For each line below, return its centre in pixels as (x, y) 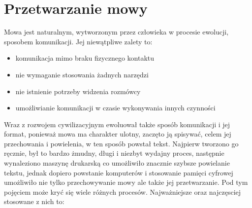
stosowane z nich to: (34, 201)
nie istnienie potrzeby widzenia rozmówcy (78, 91)
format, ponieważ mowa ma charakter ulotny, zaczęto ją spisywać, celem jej (118, 134)
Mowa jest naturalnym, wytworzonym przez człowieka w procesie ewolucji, (116, 32)
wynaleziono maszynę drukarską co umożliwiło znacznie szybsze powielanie (117, 163)
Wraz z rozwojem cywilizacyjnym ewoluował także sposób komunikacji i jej (117, 124)
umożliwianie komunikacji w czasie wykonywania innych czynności (115, 108)
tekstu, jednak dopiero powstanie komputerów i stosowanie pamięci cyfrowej (119, 172)
